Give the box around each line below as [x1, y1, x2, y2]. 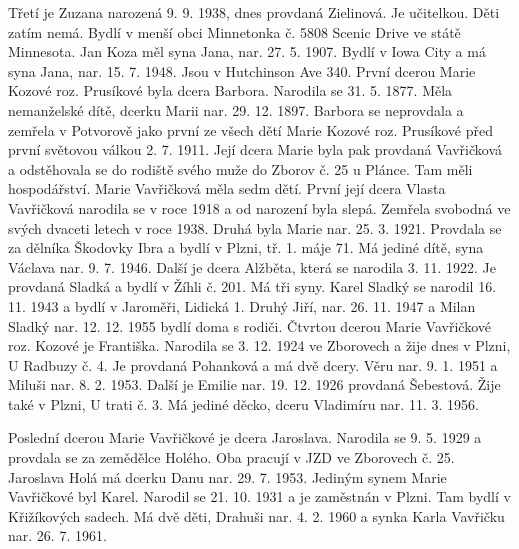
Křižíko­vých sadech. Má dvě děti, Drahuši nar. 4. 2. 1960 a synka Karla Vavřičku [8, 505, 505, 526]
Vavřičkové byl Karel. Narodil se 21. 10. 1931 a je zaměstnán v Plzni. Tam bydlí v [8, 486, 511, 507]
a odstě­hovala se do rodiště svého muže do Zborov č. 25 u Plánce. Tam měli [8, 158, 473, 179]
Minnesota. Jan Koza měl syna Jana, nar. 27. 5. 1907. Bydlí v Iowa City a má [8, 41, 486, 62]
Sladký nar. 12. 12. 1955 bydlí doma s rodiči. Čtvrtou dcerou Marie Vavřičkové [8, 315, 491, 336]
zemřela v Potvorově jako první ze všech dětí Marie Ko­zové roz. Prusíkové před [8, 119, 493, 140]
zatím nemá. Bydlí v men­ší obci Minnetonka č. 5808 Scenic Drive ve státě [8, 21, 461, 42]
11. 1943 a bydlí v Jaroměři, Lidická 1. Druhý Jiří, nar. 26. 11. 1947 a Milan [8, 295, 476, 316]
